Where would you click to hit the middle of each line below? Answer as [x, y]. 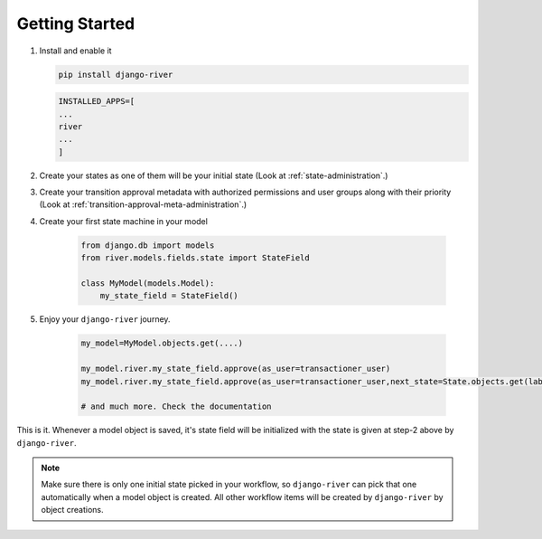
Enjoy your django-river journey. [105, 319]
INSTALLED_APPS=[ [97, 101]
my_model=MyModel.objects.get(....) [162, 343]
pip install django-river [116, 74]
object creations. [72, 510]
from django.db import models [148, 245]
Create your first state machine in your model [123, 221]
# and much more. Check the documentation [176, 407]
